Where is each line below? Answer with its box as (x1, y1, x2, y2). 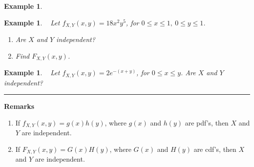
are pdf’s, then (185, 117, 229, 127)
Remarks (4, 101, 35, 111)
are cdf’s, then (193, 144, 236, 154)
